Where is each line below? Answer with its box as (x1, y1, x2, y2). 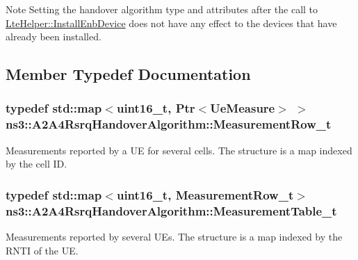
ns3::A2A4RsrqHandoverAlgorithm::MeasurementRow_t (6, 115, 332, 133)
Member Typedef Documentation (6, 63, 251, 85)
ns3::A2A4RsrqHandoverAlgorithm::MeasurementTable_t (6, 202, 337, 219)
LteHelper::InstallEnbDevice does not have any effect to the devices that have (6, 15, 337, 30)
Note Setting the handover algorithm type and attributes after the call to (6, 2, 318, 16)
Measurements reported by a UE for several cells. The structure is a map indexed (6, 143, 352, 157)
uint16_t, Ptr (116, 99, 195, 117)
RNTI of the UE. (6, 243, 79, 257)
